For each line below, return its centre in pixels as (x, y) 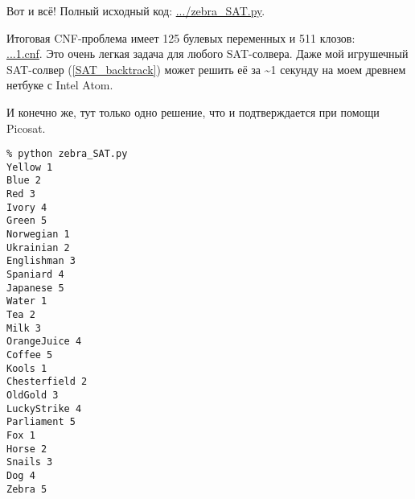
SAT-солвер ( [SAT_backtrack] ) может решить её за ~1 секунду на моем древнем (206, 69)
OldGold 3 (33, 395)
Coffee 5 (30, 355)
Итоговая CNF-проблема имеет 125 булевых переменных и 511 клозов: (181, 37)
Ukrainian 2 (38, 247)
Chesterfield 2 (47, 382)
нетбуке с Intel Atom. (60, 85)
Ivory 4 (27, 207)
